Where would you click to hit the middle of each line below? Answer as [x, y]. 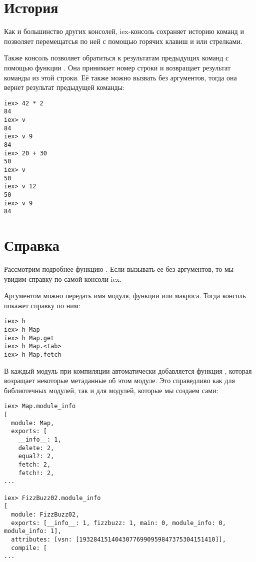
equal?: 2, [36, 456]
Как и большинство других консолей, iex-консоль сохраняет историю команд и [124, 31]
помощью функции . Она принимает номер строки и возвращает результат [117, 67]
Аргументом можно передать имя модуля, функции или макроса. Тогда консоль [125, 295]
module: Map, [33, 423]
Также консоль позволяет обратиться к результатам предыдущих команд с [116, 58]
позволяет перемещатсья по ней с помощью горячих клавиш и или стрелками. [123, 41]
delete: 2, [36, 448]
